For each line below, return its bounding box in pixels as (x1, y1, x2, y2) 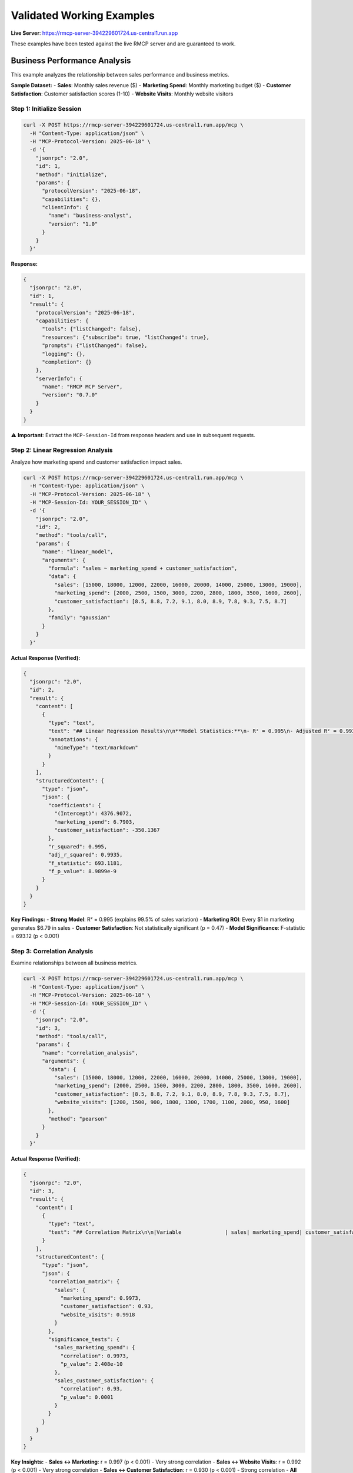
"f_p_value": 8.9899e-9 (48, 868, 117, 874)
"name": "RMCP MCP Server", (42, 384, 123, 390)
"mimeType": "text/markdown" (54, 744, 138, 751)
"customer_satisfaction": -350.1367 (54, 827, 160, 833)
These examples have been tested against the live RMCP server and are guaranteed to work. (11, 40, 236, 47)
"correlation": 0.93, (60, 1385, 123, 1392)
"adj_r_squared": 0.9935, (48, 851, 123, 858)
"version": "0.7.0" (42, 392, 98, 398)
